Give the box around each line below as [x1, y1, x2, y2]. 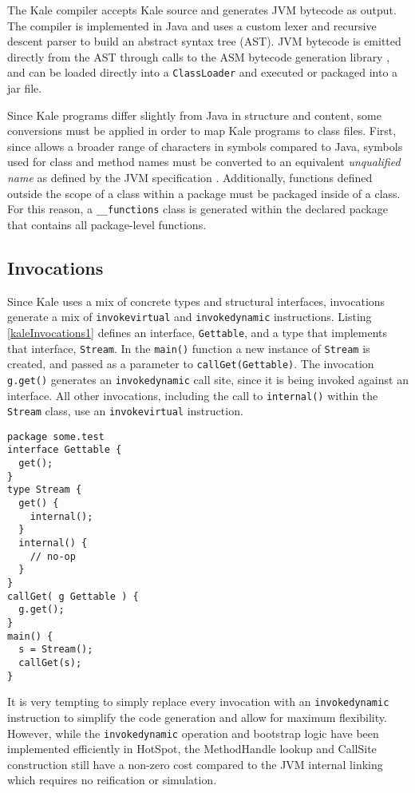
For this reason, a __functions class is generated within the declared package [7, 200, 388, 217]
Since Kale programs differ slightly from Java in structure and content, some [7, 106, 381, 123]
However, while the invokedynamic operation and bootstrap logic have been [7, 724, 379, 741]
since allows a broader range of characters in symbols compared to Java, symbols [7, 137, 403, 154]
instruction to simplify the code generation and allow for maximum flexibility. [7, 708, 387, 725]
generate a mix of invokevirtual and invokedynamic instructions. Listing [7, 308, 372, 325]
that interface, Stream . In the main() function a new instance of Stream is [7, 339, 370, 356]
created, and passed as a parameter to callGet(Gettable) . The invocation [7, 355, 374, 372]
